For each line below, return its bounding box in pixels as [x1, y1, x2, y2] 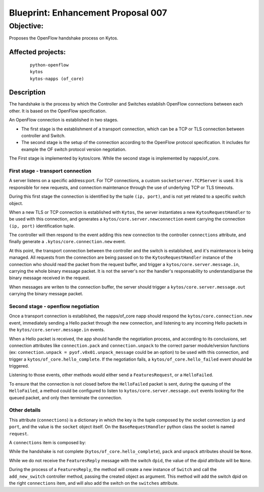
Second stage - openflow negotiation [9, 303, 100, 309]
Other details [9, 407, 41, 413]
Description [9, 88, 46, 97]
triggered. [9, 363, 29, 369]
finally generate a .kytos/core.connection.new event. [9, 239, 126, 245]
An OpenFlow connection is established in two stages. [9, 117, 118, 123]
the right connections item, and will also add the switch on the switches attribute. [9, 480, 179, 486]
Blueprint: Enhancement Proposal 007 [9, 7, 167, 18]
